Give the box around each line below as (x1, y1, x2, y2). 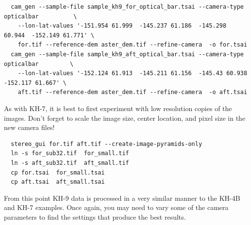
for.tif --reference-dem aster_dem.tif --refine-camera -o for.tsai (17, 41, 248, 48)
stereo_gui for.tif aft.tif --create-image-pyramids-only (11, 140, 202, 147)
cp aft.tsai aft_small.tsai (11, 178, 105, 186)
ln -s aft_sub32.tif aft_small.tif (11, 159, 129, 166)
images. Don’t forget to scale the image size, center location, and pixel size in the (4, 112, 246, 123)
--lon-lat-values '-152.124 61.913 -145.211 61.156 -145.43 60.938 (17, 70, 248, 77)
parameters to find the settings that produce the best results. (4, 211, 186, 222)
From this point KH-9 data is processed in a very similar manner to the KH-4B (4, 193, 240, 203)
